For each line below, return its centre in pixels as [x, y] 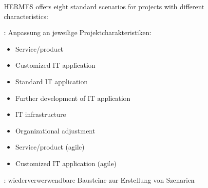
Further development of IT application [73, 98]
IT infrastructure [41, 114]
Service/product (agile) [50, 147]
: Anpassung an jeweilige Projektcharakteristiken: [78, 32]
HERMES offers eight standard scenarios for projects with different [104, 6]
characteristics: [26, 16]
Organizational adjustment [55, 130]
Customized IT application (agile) [66, 163]
